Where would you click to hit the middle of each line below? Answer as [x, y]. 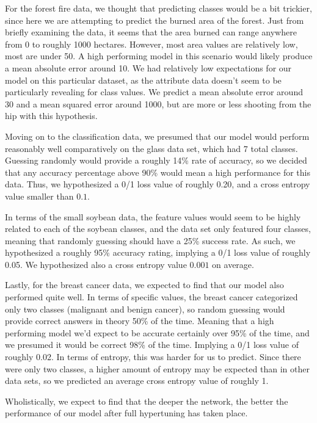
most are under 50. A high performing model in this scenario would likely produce [159, 56]
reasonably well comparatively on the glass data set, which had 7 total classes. [151, 148]
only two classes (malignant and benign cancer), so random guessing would [145, 309]
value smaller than [39, 196]
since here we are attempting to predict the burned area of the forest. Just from [155, 20]
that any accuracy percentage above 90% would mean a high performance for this [158, 172]
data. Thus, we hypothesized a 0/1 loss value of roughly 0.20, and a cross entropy [158, 184]
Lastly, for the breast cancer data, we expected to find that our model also [144, 285]
